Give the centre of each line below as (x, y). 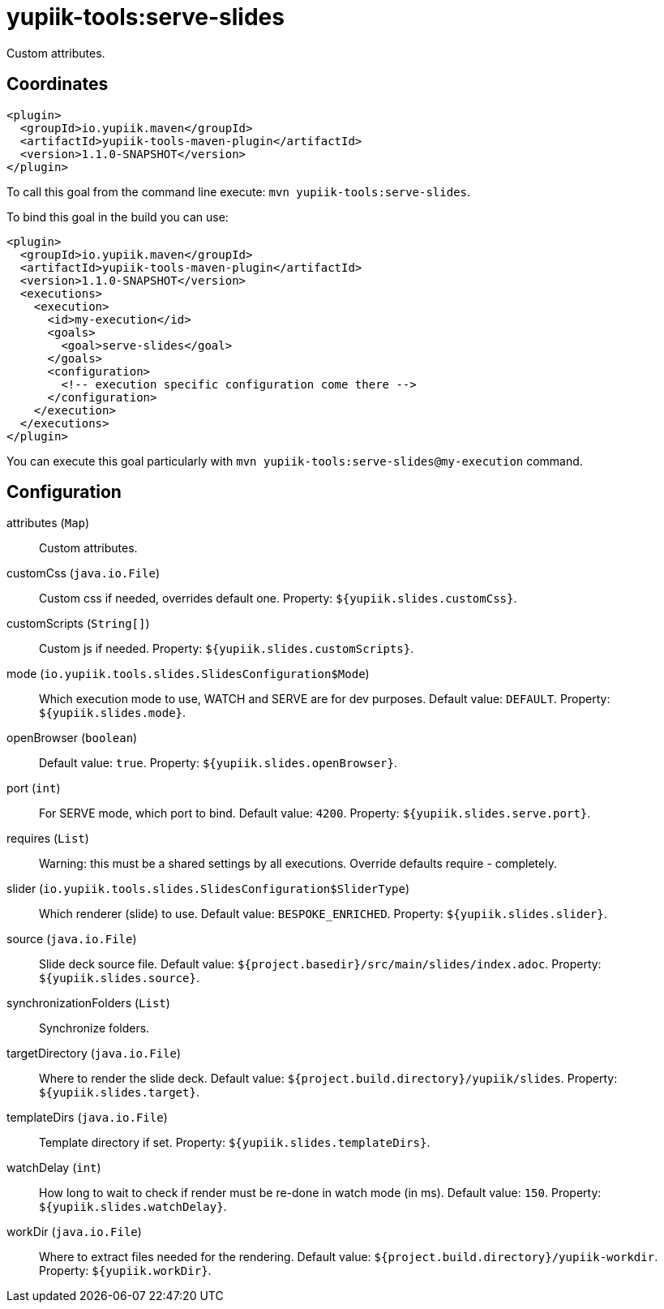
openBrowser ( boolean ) (72, 738)
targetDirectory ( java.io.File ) (94, 1054)
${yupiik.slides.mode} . (113, 713)
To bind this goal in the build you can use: (118, 217)
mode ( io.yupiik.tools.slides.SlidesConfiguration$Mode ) (188, 674)
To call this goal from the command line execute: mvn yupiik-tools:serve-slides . (239, 191)
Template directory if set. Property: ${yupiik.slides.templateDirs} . (235, 1143)
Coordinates (58, 84)
